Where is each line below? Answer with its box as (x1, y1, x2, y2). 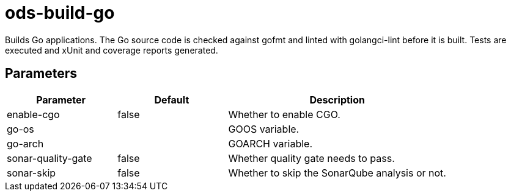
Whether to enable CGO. (228, 108, 340, 121)
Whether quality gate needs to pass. (228, 152, 395, 164)
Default (154, 93, 189, 106)
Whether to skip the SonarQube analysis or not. (228, 166, 446, 179)
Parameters (5, 66, 77, 82)
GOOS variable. (228, 122, 300, 135)
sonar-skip (7, 166, 56, 179)
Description (309, 93, 365, 106)
